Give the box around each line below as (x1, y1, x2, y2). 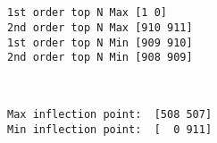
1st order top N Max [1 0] (7, 6, 167, 20)
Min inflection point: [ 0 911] (7, 123, 213, 137)
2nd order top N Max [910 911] (7, 21, 193, 34)
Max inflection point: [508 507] (7, 108, 213, 122)
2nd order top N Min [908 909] (7, 51, 193, 64)
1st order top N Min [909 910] (7, 36, 193, 49)
